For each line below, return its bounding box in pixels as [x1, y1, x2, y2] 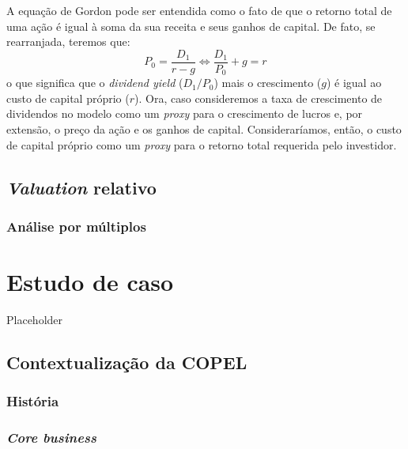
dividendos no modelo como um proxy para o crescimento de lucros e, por [6, 105, 363, 122]
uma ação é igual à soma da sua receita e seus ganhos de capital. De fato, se [6, 17, 376, 34]
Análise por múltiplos [6, 216, 146, 236]
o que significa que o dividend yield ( [6, 74, 183, 91]
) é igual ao [326, 74, 382, 91]
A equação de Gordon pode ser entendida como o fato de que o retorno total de [6, 2, 392, 18]
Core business [6, 428, 96, 447]
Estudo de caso [6, 266, 174, 298]
